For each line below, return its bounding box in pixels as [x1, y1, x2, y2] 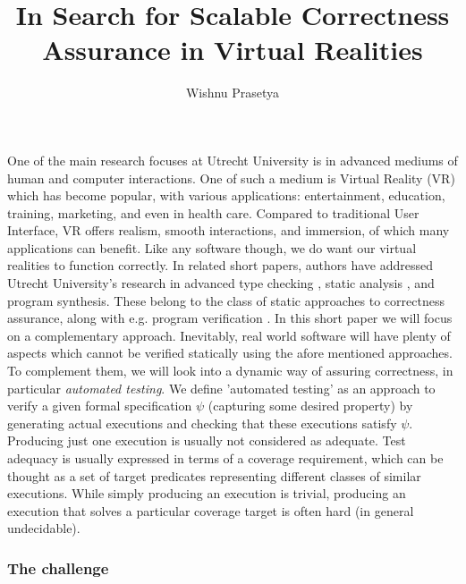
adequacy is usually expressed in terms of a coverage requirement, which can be [7, 449, 444, 467]
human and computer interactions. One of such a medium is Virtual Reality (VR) [7, 168, 455, 187]
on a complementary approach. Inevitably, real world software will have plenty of [7, 326, 451, 344]
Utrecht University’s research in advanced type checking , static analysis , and [7, 274, 435, 292]
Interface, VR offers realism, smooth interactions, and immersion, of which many [7, 221, 450, 240]
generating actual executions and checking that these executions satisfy [7, 413, 397, 432]
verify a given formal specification [7, 396, 192, 415]
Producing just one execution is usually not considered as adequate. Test [7, 431, 406, 450]
